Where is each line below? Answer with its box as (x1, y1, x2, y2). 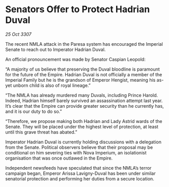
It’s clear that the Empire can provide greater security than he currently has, (5, 103, 164, 109)
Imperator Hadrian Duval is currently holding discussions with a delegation (5, 139, 162, 145)
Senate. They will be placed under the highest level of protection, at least (5, 123, 159, 130)
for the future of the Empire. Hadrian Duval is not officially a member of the (5, 71, 162, 77)
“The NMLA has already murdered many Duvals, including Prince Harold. (5, 92, 158, 98)
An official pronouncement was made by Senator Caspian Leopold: (5, 56, 146, 62)
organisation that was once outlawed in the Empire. (5, 155, 113, 161)
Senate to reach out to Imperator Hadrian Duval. (5, 46, 106, 52)
